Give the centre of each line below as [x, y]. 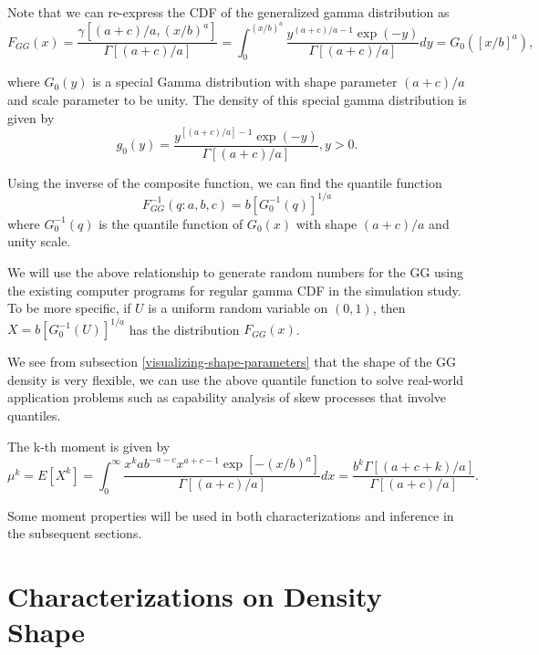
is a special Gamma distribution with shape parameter [245, 82]
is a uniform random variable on [238, 308]
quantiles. [34, 416]
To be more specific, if [69, 308]
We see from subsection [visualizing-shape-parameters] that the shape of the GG [232, 362]
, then [389, 308]
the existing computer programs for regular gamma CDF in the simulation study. [234, 290]
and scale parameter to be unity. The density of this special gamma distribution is [237, 99]
